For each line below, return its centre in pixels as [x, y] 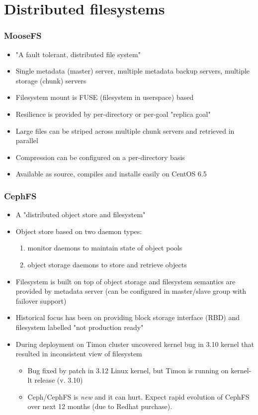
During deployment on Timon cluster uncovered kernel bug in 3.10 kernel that [135, 344]
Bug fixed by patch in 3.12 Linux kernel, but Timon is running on [128, 370]
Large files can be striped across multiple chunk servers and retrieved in [125, 130]
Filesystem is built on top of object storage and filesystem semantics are [126, 281]
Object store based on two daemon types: [79, 231]
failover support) [41, 300]
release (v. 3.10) [59, 380]
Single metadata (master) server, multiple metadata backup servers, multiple [133, 71]
